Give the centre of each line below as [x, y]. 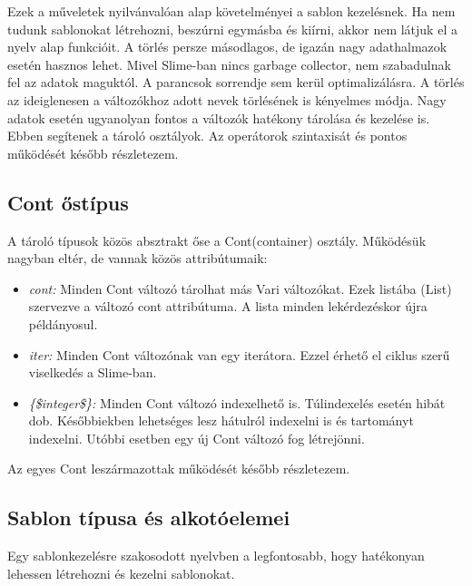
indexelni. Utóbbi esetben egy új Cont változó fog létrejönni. [197, 438]
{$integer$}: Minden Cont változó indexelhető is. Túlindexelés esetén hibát [237, 402]
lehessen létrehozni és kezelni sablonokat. [121, 573]
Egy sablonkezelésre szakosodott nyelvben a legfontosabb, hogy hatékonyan [216, 556]
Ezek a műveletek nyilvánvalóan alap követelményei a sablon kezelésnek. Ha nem [231, 11]
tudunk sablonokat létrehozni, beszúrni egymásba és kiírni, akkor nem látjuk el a [232, 29]
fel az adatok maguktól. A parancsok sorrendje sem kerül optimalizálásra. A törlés [236, 82]
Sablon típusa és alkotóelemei [149, 518]
